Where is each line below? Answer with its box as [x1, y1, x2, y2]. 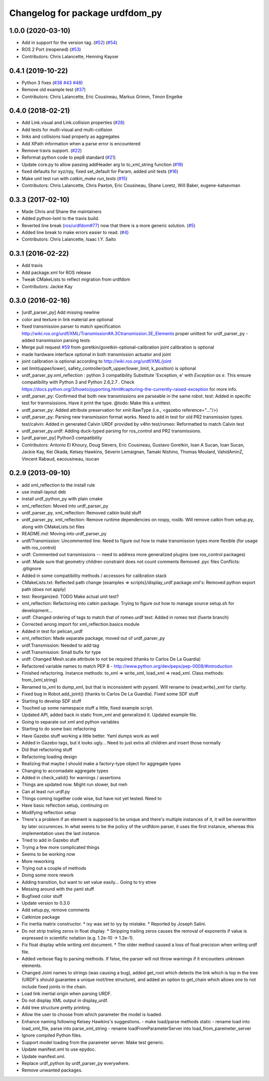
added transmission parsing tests [21, 337, 90, 343]
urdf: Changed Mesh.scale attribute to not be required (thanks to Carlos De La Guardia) [21, 656, 201, 662]
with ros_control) [21, 545, 57, 551]
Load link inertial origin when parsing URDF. [21, 991, 112, 997]
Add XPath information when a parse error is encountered [21, 140, 140, 146]
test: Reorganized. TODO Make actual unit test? [21, 593, 119, 600]
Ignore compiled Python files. [21, 1032, 82, 1038]
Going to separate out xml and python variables [21, 719, 120, 724]
